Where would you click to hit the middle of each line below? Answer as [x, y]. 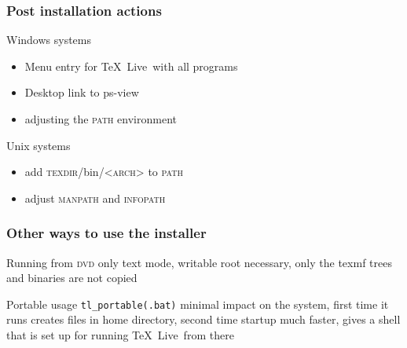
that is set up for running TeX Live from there [120, 335]
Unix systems [38, 145]
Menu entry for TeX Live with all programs [131, 66]
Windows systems [49, 40]
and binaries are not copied [72, 278]
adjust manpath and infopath [95, 198]
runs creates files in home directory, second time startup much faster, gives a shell [203, 319]
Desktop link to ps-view [82, 92]
